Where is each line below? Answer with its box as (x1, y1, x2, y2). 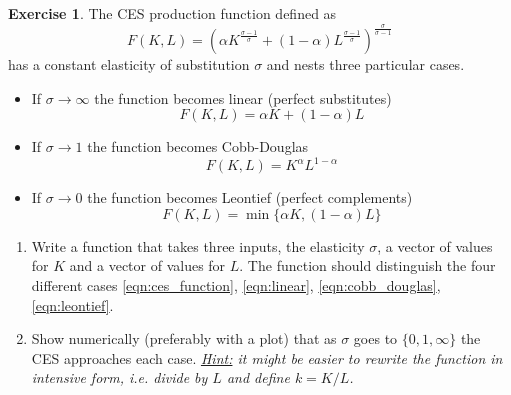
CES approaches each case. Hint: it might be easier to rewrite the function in (31, 347, 503, 368)
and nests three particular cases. (266, 53, 465, 74)
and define (226, 367, 290, 388)
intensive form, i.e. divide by (31, 367, 208, 388)
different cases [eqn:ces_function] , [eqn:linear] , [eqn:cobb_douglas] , (31, 275, 441, 296)
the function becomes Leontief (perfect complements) (87, 187, 413, 208)
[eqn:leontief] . (31, 294, 114, 315)
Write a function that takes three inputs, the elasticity (31, 235, 365, 256)
